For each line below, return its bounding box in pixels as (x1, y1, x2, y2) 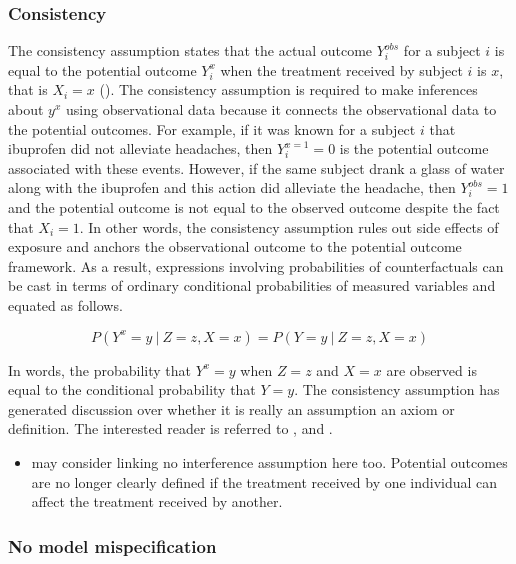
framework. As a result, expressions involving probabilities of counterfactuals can (8, 255, 504, 276)
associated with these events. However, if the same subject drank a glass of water (8, 157, 505, 178)
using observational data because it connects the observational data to (66, 99, 497, 119)
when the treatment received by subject (220, 59, 463, 80)
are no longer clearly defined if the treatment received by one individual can (31, 471, 498, 492)
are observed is (386, 359, 477, 380)
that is (8, 79, 48, 100)
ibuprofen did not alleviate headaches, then (8, 138, 273, 159)
